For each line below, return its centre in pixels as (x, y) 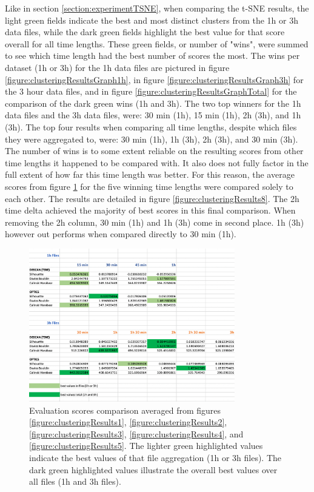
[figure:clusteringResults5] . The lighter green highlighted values (146, 446)
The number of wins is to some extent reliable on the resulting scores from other (154, 151)
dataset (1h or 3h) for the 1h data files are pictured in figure (117, 67)
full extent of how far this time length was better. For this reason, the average (150, 174)
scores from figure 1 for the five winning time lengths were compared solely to (149, 186)
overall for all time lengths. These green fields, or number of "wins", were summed (157, 43)
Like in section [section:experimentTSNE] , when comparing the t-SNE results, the (157, 8)
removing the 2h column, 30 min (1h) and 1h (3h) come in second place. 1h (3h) (155, 222)
